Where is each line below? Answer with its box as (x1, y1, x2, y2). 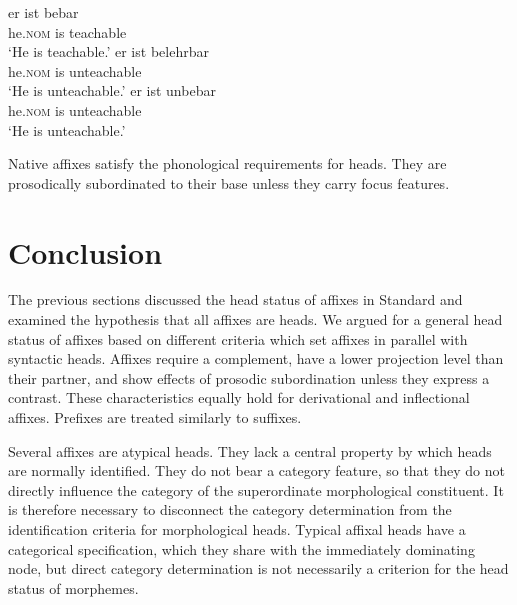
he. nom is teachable (8, 21, 127, 42)
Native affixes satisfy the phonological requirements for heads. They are (8, 153, 447, 174)
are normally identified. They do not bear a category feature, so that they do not (8, 460, 505, 481)
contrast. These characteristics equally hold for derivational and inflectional (8, 387, 470, 408)
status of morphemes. (8, 577, 139, 598)
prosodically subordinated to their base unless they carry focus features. (8, 172, 450, 193)
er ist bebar (8, 2, 79, 22)
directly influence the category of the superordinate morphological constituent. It (8, 479, 504, 500)
